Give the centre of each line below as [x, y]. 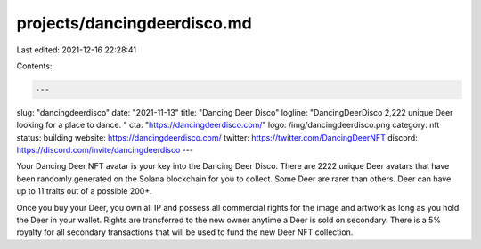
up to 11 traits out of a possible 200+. [84, 191]
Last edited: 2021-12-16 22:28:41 [77, 50]
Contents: [34, 66]
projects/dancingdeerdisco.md [135, 23]
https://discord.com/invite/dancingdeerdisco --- [105, 150]
